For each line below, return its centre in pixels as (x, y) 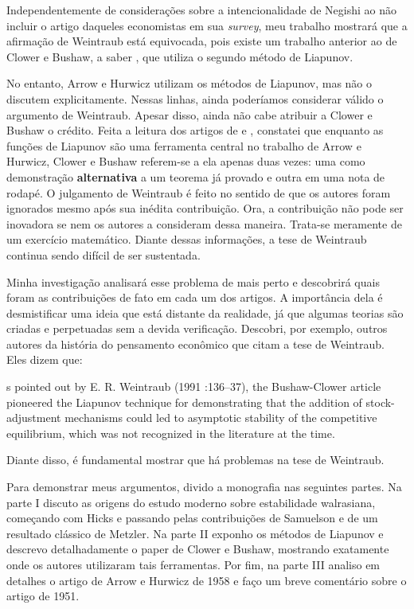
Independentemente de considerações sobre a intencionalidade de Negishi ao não (201, 10)
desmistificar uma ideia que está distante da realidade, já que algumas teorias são (205, 312)
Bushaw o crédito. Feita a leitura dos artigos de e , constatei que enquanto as (195, 130)
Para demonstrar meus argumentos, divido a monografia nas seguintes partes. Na (204, 487)
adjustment (34, 418)
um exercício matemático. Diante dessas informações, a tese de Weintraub (187, 239)
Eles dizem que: (45, 359)
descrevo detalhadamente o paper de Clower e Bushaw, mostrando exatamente (198, 549)
